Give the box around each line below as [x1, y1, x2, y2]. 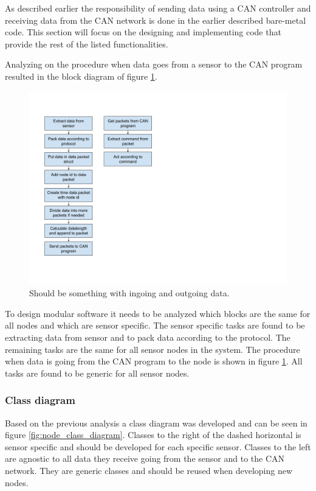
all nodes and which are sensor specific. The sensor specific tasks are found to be [5, 319, 305, 332]
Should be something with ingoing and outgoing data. [29, 287, 230, 299]
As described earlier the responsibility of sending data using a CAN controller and [5, 2, 311, 14]
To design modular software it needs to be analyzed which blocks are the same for [5, 307, 311, 319]
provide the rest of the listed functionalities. [5, 37, 168, 50]
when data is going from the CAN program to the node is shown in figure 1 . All [5, 355, 303, 367]
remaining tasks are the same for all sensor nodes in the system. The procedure [5, 343, 300, 355]
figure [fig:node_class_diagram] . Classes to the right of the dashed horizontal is [5, 428, 301, 441]
